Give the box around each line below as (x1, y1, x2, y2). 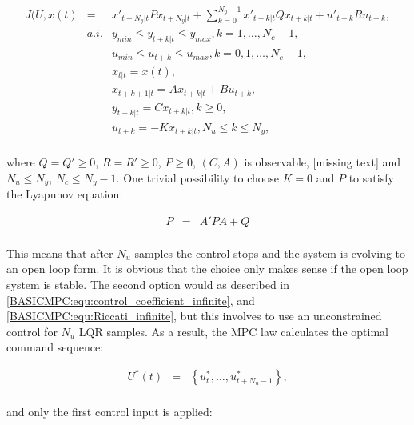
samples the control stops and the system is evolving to (134, 244, 406, 261)
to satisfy (348, 169, 394, 186)
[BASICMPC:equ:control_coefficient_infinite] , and (6, 291, 255, 308)
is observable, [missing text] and (244, 154, 401, 170)
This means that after (6, 244, 113, 261)
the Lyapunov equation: (6, 186, 123, 202)
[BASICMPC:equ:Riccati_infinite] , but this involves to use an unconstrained (6, 307, 382, 324)
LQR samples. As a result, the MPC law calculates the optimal (78, 323, 388, 339)
